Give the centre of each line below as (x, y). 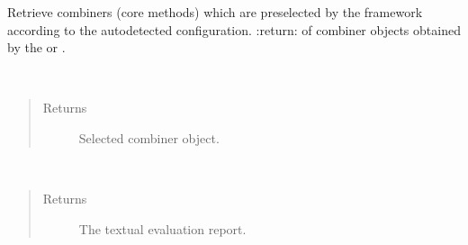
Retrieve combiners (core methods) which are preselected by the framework (215, 12)
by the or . (36, 47)
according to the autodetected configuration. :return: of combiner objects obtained (234, 29)
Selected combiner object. (149, 137)
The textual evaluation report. (162, 228)
